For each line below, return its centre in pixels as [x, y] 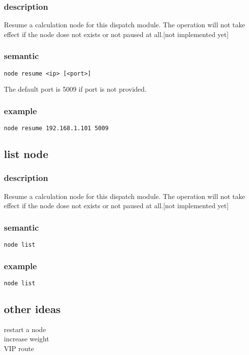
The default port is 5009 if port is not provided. [75, 89]
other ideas [32, 309]
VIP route [19, 348]
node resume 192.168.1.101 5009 [56, 128]
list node [26, 154]
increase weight [27, 339]
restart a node [25, 329]
